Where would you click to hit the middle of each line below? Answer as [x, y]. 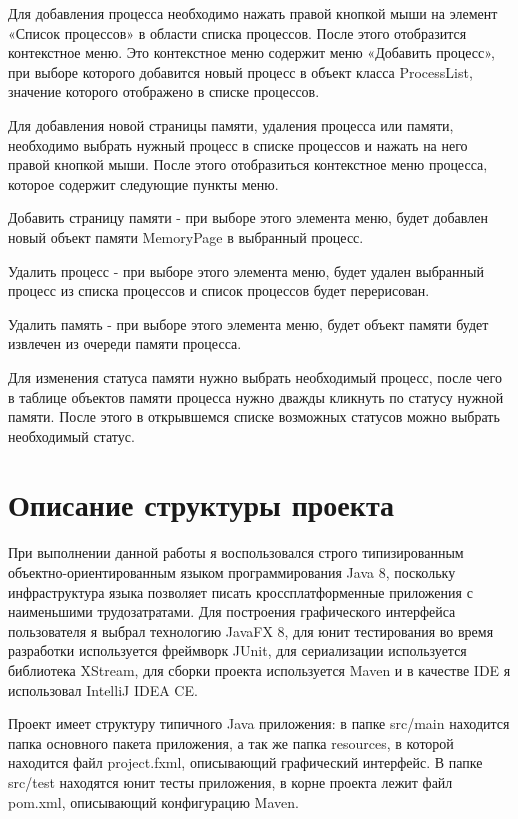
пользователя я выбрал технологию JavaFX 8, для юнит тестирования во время [251, 630]
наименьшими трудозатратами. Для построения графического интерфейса [232, 611]
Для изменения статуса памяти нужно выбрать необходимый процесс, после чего [255, 376]
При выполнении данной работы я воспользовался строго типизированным [236, 552]
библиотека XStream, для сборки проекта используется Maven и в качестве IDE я [259, 669]
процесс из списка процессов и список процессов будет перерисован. [219, 290]
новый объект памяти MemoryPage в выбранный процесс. [186, 236]
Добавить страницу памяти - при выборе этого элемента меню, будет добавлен [248, 217]
